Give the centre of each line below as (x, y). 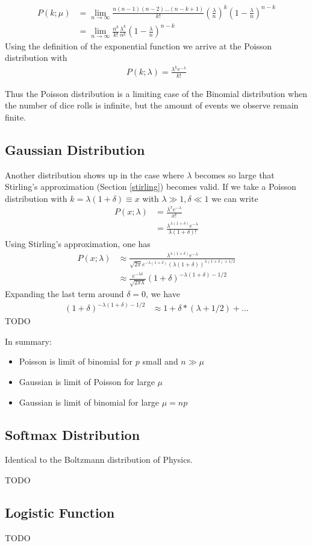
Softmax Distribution (73, 434)
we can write (235, 198)
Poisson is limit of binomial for (76, 361)
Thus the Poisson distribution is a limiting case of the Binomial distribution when (156, 93)
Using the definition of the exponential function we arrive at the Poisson (139, 45)
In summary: (28, 341)
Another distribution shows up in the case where (95, 174)
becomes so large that (235, 174)
